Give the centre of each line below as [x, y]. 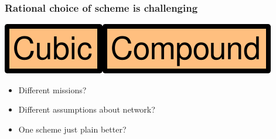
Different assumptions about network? [87, 109]
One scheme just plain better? [72, 129]
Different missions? [52, 89]
